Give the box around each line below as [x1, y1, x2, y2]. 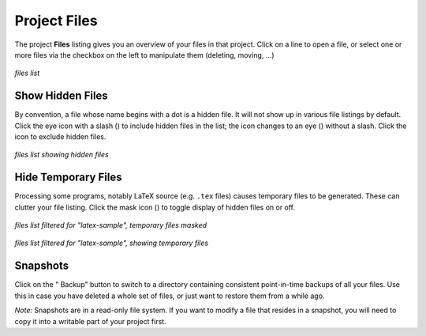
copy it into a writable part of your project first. [14, 316, 166, 326]
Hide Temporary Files [14, 171, 122, 184]
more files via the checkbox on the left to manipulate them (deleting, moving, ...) [14, 50, 275, 59]
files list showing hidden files [14, 150, 110, 160]
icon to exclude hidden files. [14, 132, 106, 142]
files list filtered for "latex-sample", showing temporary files [14, 238, 209, 248]
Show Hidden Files [14, 89, 108, 103]
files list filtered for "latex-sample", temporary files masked [14, 221, 207, 230]
